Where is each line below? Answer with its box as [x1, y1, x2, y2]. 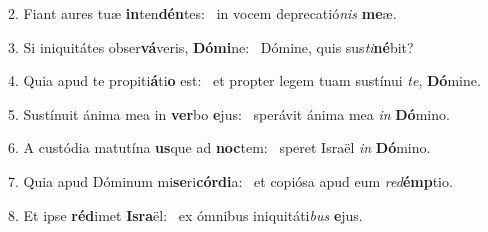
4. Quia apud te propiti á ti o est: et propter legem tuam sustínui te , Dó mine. [8, 70, 481, 91]
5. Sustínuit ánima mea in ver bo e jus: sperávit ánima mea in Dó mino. [8, 103, 450, 124]
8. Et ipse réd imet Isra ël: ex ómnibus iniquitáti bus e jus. [8, 204, 363, 225]
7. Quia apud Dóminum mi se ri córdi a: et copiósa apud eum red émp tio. [8, 170, 453, 191]
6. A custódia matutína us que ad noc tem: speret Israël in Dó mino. [8, 137, 431, 158]
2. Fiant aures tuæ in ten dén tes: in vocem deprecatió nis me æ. [8, 3, 397, 23]
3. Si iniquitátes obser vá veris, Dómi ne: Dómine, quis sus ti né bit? [8, 36, 414, 57]
